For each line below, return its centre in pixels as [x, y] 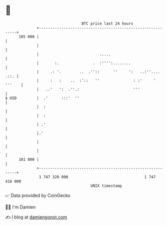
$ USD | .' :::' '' [42, 98]
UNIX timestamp [106, 186]
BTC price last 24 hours [108, 24]
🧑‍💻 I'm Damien [21, 207]
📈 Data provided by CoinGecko [38, 195]
